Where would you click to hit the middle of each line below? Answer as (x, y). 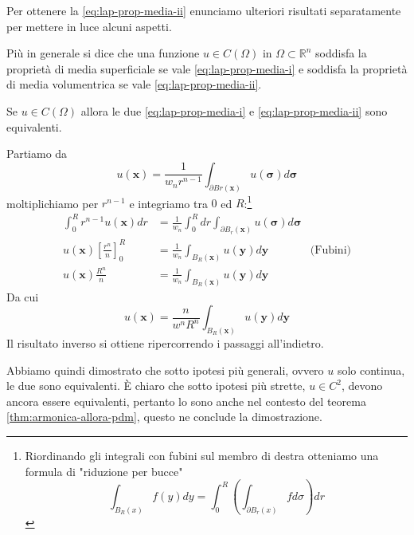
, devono (362, 386)
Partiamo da (37, 153)
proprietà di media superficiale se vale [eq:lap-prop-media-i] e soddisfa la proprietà (207, 68)
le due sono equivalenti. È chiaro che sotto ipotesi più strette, (156, 386)
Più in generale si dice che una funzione (103, 53)
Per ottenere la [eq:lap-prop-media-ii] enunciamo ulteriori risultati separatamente (204, 10)
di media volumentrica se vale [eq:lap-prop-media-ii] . (134, 84)
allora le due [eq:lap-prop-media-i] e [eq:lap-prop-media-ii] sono (234, 110)
